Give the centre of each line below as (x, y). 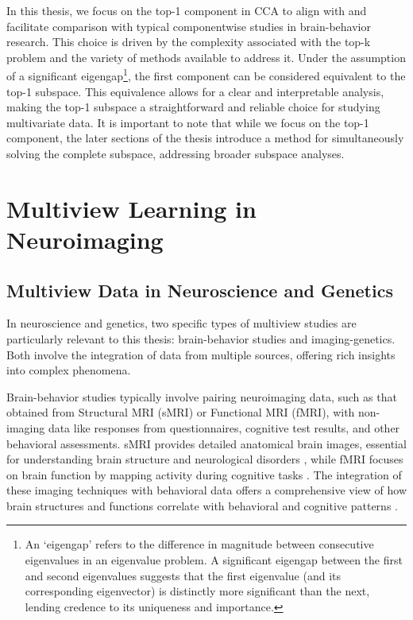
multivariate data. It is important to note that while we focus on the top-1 (188, 122)
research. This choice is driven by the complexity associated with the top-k (189, 42)
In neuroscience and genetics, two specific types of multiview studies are (181, 323)
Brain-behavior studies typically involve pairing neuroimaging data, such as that (202, 396)
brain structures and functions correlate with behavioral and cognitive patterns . (202, 505)
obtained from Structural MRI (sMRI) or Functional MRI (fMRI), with (181, 412)
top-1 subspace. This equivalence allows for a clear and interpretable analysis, (195, 91)
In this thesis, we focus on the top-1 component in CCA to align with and (187, 10)
